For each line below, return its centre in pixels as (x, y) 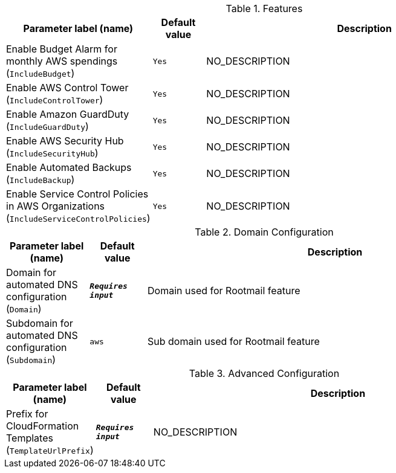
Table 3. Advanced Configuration (264, 373)
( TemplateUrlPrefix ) (50, 450)
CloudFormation (43, 426)
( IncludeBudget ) (41, 73)
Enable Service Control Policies (77, 194)
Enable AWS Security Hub (65, 141)
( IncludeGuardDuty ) (47, 126)
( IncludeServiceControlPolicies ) (78, 218)
